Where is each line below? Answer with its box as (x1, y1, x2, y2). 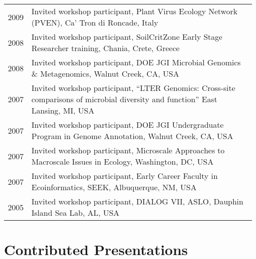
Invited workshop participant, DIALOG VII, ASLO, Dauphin (32, 196, 244, 207)
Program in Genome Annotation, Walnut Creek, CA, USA (32, 130, 233, 142)
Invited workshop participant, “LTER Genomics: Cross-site (32, 82, 235, 93)
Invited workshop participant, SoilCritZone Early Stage (32, 31, 223, 42)
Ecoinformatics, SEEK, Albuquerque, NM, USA (32, 181, 197, 193)
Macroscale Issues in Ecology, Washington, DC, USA (32, 156, 214, 167)
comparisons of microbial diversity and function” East (32, 93, 218, 105)
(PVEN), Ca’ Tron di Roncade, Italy (32, 17, 159, 28)
